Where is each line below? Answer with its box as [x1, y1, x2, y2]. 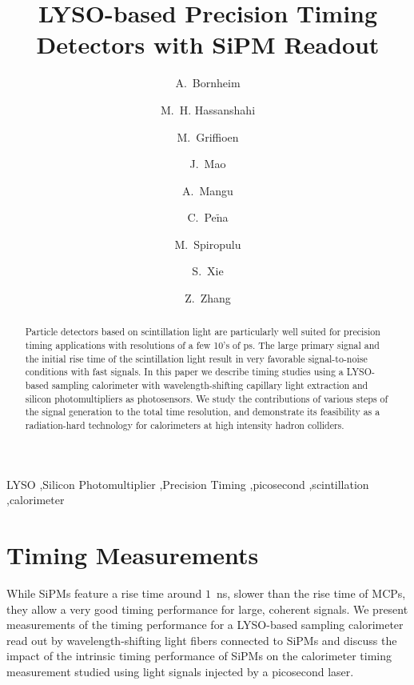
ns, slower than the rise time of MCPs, [216, 585, 406, 602]
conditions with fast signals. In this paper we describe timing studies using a [25, 365, 344, 379]
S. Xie [192, 262, 224, 279]
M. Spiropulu [174, 235, 241, 252]
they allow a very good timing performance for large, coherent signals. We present [6, 600, 408, 617]
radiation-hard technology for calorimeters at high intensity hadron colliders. [25, 419, 344, 432]
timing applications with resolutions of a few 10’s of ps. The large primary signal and [25, 338, 380, 352]
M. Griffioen [177, 128, 239, 145]
